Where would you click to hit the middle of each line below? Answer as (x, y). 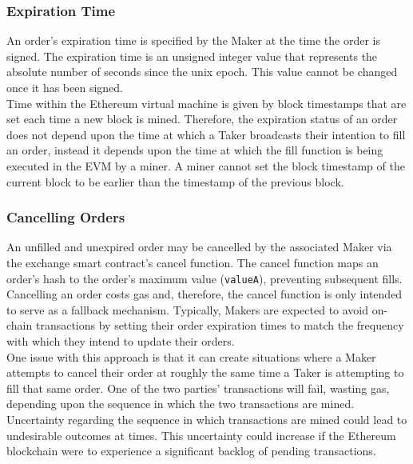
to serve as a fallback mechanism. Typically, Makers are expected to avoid (188, 309)
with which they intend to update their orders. (121, 341)
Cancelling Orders (66, 217)
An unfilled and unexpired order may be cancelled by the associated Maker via (199, 247)
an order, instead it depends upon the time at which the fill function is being (195, 150)
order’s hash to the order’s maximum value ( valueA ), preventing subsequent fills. (205, 278)
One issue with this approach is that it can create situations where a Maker (191, 356)
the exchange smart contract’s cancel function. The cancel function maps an (193, 262)
